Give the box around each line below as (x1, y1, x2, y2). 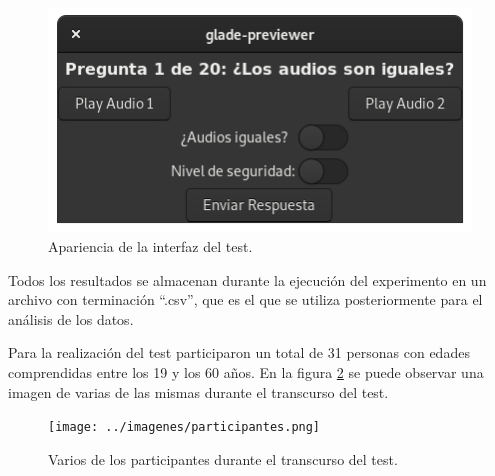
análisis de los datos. (8, 308, 134, 329)
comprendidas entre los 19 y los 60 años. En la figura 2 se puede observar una (8, 362, 484, 383)
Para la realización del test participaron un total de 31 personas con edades (8, 342, 470, 363)
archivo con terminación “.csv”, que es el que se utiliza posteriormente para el (8, 289, 483, 310)
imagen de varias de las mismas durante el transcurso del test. (8, 381, 389, 402)
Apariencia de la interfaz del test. (48, 236, 253, 257)
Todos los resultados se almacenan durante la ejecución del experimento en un (8, 269, 487, 290)
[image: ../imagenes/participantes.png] (48, 420, 321, 435)
